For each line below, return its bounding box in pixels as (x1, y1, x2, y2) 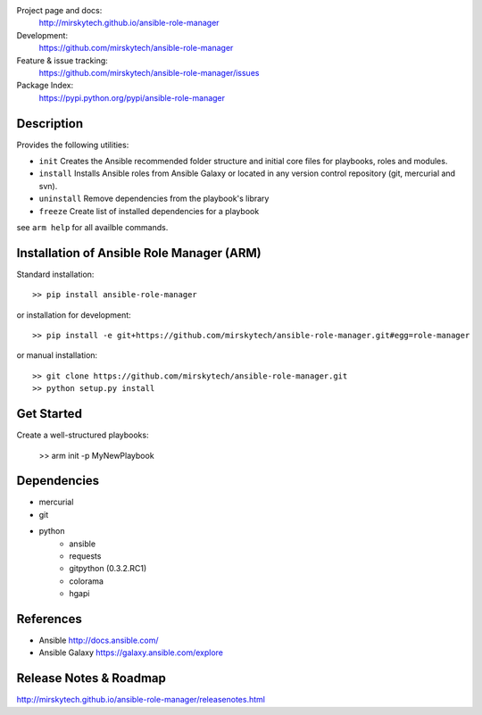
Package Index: (16, 80, 74, 91)
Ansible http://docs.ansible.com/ (38, 635, 160, 646)
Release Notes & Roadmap (16, 670, 167, 686)
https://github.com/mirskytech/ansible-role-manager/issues (38, 67, 260, 78)
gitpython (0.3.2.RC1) (69, 563, 147, 574)
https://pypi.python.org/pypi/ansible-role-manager (38, 92, 226, 103)
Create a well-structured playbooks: (16, 429, 149, 441)
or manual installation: (16, 350, 98, 361)
